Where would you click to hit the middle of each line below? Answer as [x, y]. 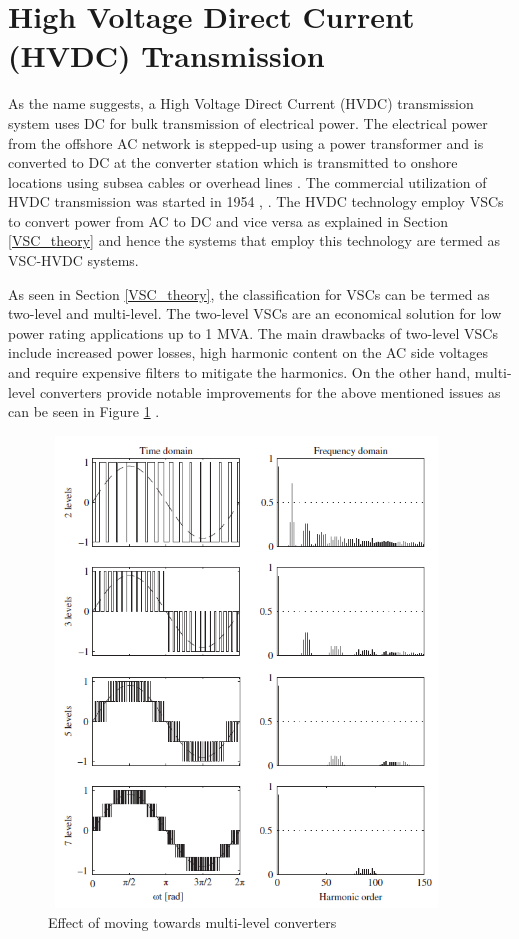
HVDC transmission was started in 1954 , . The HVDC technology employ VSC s [256, 201]
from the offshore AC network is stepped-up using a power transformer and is [246, 142]
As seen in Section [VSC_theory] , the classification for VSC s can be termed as [249, 293]
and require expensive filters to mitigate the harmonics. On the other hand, [239, 372]
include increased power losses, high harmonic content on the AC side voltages [248, 352]
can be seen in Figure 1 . [84, 411]
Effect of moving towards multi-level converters [192, 921]
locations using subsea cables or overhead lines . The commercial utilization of [247, 181]
